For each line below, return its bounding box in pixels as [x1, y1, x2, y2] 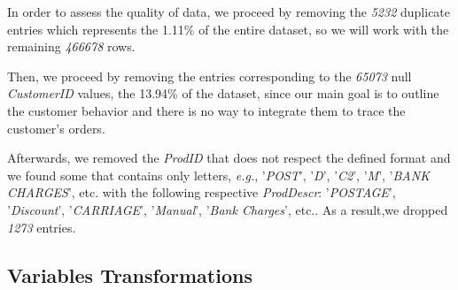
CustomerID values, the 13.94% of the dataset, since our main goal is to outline [7, 84, 439, 103]
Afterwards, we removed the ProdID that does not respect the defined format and [7, 149, 451, 167]
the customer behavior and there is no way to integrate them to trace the [7, 101, 406, 119]
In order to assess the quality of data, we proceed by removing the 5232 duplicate [7, 3, 451, 20]
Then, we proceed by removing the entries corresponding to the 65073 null [7, 66, 412, 85]
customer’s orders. [7, 118, 105, 137]
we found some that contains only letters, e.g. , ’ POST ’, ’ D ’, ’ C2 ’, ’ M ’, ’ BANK [7, 165, 430, 184]
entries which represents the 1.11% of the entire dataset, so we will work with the [7, 19, 449, 38]
